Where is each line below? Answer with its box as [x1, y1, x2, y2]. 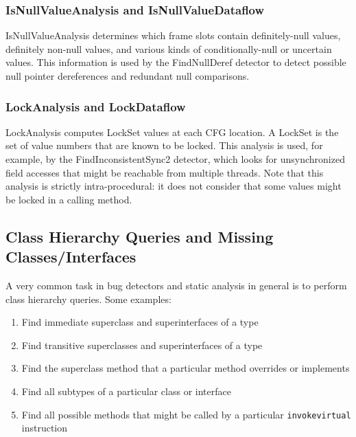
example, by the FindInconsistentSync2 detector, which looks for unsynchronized [5, 152, 345, 166]
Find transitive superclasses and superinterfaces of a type [21, 337, 263, 352]
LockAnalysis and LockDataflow [5, 98, 186, 115]
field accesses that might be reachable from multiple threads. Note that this [5, 165, 324, 179]
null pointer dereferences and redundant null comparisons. [5, 69, 250, 82]
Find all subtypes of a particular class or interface [21, 383, 231, 398]
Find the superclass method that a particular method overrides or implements [21, 361, 350, 375]
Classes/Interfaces [5, 246, 137, 267]
